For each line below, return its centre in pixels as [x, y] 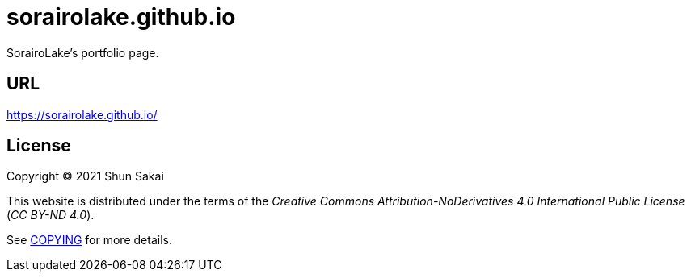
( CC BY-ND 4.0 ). [51, 215]
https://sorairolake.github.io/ [82, 114]
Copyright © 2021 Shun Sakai [85, 176]
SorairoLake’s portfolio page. [83, 52]
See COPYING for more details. [89, 240]
